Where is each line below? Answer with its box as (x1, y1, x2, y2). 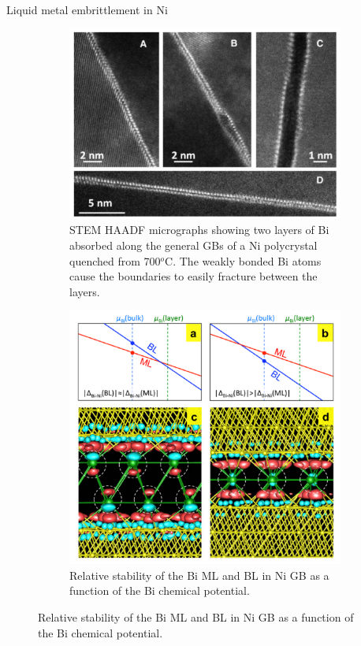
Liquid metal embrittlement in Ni (6, 2, 168, 17)
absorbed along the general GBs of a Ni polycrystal (69, 236, 318, 253)
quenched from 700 (69, 252, 161, 269)
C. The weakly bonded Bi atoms (165, 252, 322, 269)
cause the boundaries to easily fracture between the (69, 268, 318, 284)
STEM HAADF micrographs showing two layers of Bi (69, 221, 329, 238)
